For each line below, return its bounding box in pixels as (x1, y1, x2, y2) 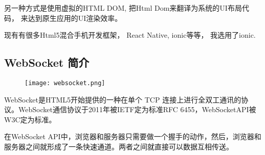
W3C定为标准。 (4, 114, 56, 124)
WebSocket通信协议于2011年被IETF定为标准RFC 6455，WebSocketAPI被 (18, 104, 256, 115)
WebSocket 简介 (4, 55, 90, 70)
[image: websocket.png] (25, 79, 105, 87)
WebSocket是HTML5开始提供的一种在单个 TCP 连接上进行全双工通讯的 (4, 94, 241, 105)
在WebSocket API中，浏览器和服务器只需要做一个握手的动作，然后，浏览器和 (4, 131, 261, 142)
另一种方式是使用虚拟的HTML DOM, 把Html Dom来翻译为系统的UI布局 (4, 3, 242, 13)
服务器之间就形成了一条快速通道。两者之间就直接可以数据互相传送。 (4, 141, 233, 152)
